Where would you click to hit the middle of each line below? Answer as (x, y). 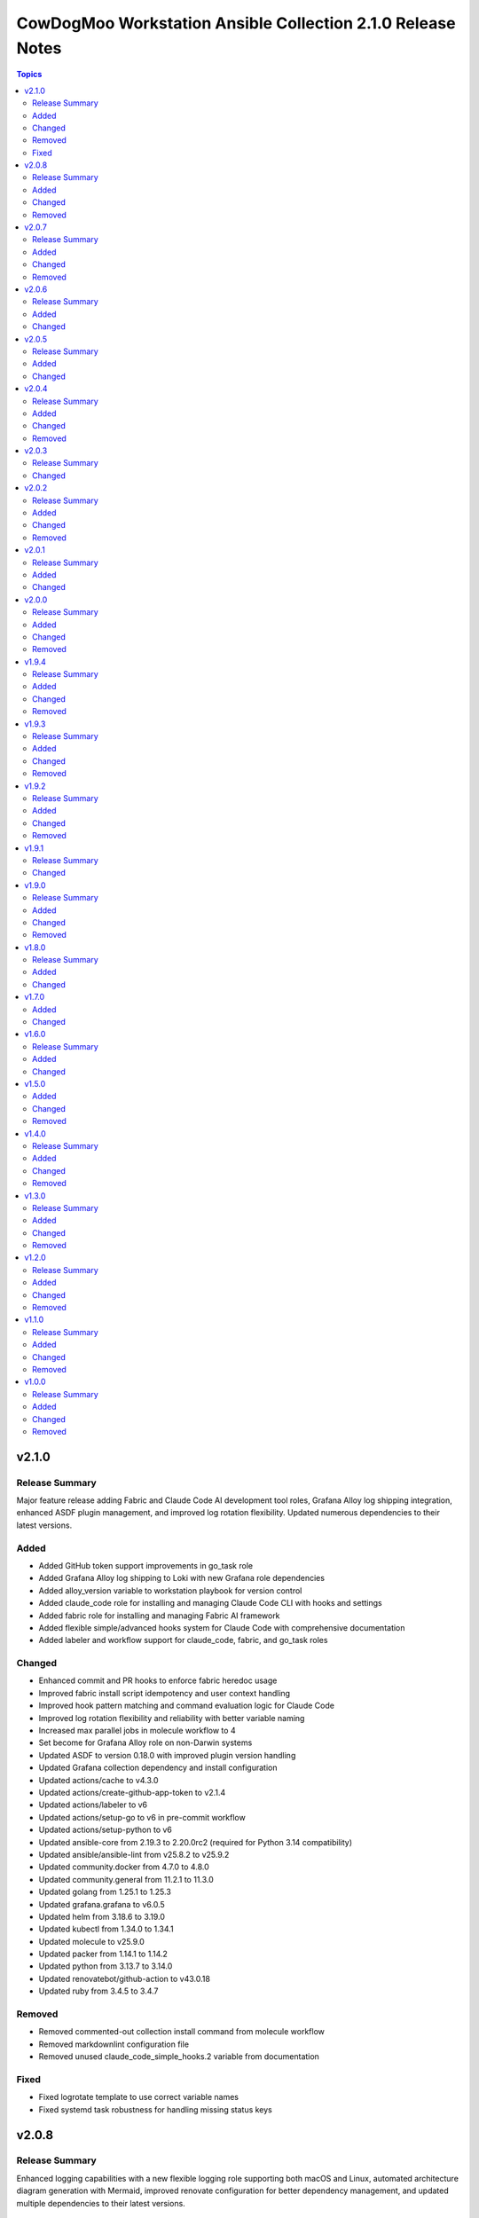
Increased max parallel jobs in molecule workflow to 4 (137, 1731)
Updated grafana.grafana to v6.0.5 (102, 1904)
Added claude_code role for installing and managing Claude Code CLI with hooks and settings (210, 1603)
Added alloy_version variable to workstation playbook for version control (170, 1590)
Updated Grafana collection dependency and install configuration (158, 1768)
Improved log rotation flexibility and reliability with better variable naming (172, 1718)
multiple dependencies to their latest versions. (101, 2203)
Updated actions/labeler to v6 (93, 1805)
